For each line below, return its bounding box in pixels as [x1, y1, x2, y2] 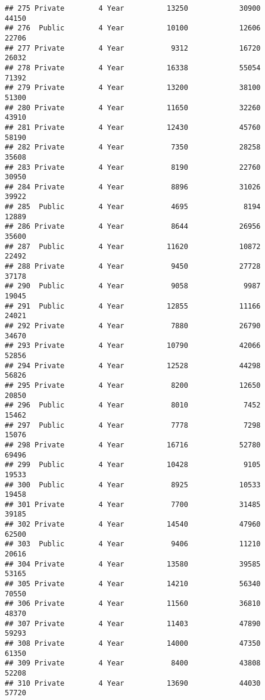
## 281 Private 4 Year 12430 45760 [5, 123, 261, 132]
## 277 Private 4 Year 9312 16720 [5, 43, 261, 52]
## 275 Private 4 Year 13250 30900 [5, 4, 261, 13]
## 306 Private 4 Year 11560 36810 [5, 599, 261, 608]
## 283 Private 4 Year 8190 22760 [5, 163, 261, 172]
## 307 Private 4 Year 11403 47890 [5, 619, 261, 628]
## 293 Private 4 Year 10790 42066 [5, 341, 261, 350]
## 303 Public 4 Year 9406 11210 [5, 540, 261, 549]
